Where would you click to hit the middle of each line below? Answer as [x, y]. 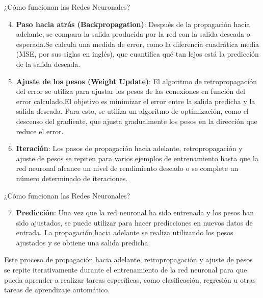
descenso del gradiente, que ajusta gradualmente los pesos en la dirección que [137, 121]
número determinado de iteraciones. [72, 178]
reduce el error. [40, 131]
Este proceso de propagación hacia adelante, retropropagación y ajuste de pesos [128, 259]
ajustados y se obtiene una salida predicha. [83, 242]
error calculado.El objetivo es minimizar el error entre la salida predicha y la [136, 101]
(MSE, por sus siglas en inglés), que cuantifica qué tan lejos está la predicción [137, 54]
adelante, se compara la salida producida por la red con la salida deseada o [133, 34]
